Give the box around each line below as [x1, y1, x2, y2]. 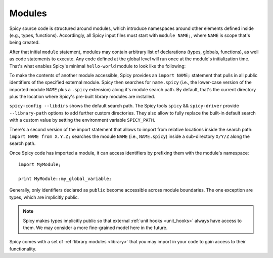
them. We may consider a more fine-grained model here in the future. [23, 225, 168, 231]
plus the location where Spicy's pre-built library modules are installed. [9, 94, 155, 100]
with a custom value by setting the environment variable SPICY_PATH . [9, 117, 155, 123]
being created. [9, 40, 40, 46]
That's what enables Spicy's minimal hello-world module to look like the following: [9, 63, 186, 69]
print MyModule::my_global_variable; [18, 175, 112, 181]
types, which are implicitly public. [9, 194, 79, 200]
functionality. [9, 246, 37, 252]
